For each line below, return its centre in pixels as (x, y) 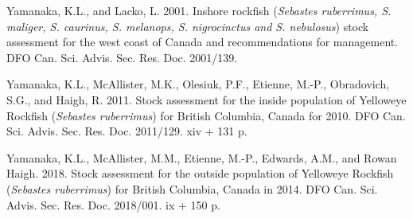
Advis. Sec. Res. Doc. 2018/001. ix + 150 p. (113, 204)
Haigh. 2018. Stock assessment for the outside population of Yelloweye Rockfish (200, 173)
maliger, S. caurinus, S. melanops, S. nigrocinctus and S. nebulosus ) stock (188, 26)
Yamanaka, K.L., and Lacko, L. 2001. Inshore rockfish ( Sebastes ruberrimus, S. (199, 10)
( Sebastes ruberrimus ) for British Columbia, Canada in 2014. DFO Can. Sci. (192, 188)
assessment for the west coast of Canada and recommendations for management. (203, 42)
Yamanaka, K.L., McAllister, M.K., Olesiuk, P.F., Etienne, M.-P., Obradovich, (198, 84)
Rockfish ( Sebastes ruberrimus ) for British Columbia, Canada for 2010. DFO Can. (206, 115)
